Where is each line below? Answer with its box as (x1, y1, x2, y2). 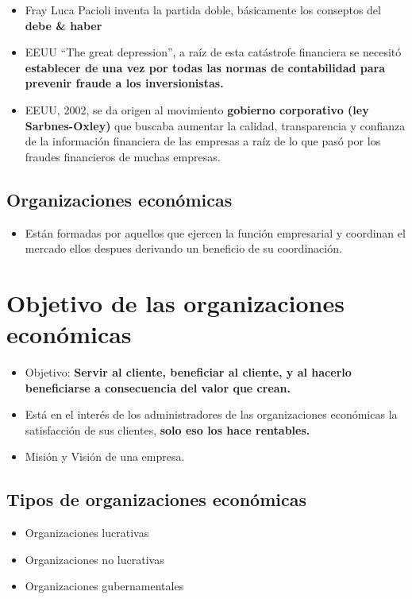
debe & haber (25, 17, 102, 33)
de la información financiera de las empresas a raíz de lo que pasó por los (25, 133, 381, 149)
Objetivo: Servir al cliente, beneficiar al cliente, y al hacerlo (25, 364, 352, 381)
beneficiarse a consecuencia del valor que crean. (25, 379, 291, 396)
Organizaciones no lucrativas (25, 551, 164, 567)
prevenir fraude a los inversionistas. (25, 75, 224, 91)
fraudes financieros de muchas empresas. (25, 148, 221, 164)
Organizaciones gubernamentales (25, 578, 184, 594)
